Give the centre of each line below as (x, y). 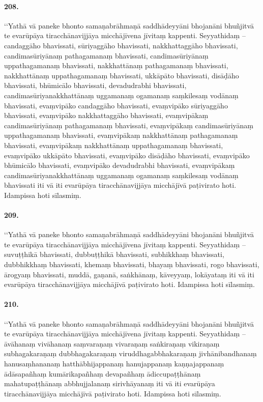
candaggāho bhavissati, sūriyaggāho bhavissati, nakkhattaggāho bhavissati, (121, 45)
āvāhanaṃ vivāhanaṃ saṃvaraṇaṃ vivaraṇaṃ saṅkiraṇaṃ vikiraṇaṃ (112, 343)
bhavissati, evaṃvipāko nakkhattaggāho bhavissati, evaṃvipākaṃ (106, 115)
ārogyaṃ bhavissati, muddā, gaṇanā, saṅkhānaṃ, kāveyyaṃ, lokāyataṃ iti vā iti (129, 274)
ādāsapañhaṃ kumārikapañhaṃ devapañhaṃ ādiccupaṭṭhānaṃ (103, 373)
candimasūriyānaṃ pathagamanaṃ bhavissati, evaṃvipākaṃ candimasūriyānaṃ (129, 125)
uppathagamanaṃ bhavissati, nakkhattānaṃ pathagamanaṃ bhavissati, (116, 65)
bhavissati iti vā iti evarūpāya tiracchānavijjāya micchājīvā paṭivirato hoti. (120, 185)
